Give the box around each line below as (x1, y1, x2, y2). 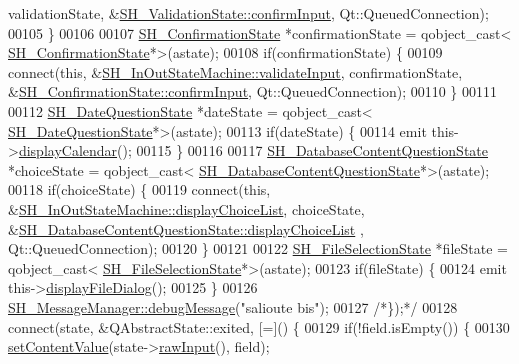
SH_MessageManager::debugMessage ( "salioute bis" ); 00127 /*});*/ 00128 (8, 296, 458, 317)
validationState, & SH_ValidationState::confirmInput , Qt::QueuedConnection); (8, 3, 489, 23)
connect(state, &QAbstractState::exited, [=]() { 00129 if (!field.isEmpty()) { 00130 (8, 316, 510, 337)
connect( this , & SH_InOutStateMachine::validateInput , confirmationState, (8, 61, 463, 82)
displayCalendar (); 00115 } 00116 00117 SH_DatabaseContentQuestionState (18, 140, 489, 161)
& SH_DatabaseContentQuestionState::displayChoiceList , (8, 218, 364, 239)
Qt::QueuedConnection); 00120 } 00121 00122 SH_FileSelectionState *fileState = (8, 238, 508, 259)
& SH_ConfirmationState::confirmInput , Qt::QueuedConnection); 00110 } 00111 (8, 81, 498, 102)
